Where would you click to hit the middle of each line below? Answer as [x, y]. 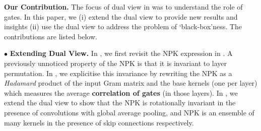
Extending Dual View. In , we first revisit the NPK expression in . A [121, 53]
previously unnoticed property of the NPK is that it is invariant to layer [116, 63]
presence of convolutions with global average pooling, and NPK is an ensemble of [129, 112]
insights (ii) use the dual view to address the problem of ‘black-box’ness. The [123, 26]
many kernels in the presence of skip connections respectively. [99, 122]
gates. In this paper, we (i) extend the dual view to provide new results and [121, 16]
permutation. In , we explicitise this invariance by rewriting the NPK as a [118, 73]
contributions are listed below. [51, 36]
